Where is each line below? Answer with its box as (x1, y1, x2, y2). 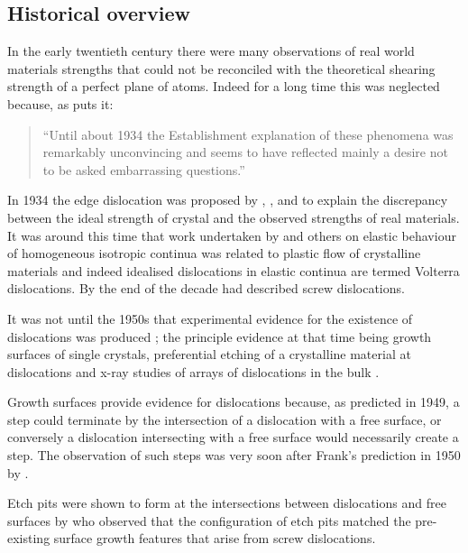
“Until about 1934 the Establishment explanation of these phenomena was (42, 124, 454, 143)
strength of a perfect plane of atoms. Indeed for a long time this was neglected (7, 77, 440, 96)
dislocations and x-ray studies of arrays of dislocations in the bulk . (7, 362, 380, 381)
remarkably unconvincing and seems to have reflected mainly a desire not (42, 143, 448, 161)
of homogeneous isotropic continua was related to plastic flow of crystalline (7, 244, 421, 263)
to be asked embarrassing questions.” (42, 160, 245, 179)
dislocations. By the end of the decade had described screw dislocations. (7, 279, 405, 298)
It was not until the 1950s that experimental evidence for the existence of (7, 309, 413, 327)
